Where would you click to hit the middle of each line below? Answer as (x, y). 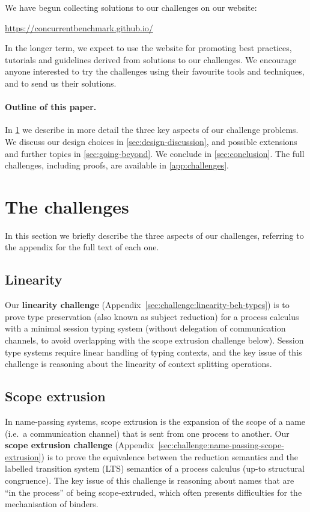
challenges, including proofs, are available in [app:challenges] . (117, 165)
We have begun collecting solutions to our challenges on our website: (131, 7)
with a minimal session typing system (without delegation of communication (145, 328)
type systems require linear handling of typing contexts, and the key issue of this (153, 352)
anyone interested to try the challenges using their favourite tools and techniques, (155, 71)
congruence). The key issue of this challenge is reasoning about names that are (150, 480)
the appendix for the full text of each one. (82, 247)
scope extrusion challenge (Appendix (80, 445)
